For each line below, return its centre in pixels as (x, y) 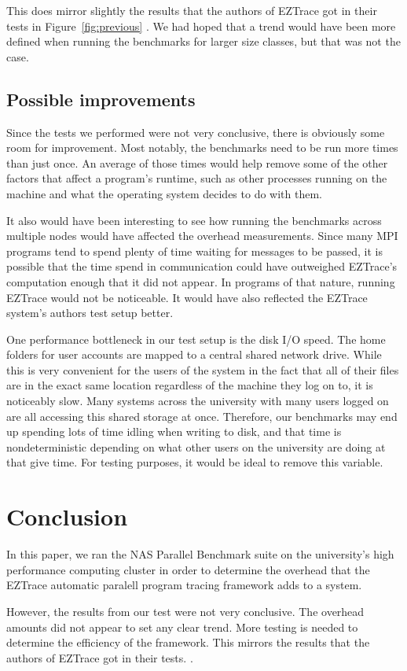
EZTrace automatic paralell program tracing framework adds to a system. (184, 585)
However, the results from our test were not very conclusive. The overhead (185, 611)
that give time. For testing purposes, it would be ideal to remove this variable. (195, 462)
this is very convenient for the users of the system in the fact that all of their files (203, 369)
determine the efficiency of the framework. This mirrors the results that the (188, 642)
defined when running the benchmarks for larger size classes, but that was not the (203, 41)
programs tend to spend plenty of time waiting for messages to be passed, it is (195, 251)
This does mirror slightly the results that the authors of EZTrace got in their (192, 10)
